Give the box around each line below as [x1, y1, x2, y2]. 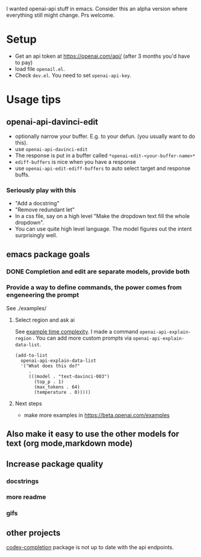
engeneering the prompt [6, 291, 79, 299]
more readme [6, 493, 46, 502]
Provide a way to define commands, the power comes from [6, 283, 182, 291]
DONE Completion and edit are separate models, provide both [6, 267, 190, 276]
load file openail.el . [14, 65, 65, 72]
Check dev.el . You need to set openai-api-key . [14, 72, 132, 79]
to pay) [14, 58, 33, 66]
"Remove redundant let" [14, 206, 75, 213]
